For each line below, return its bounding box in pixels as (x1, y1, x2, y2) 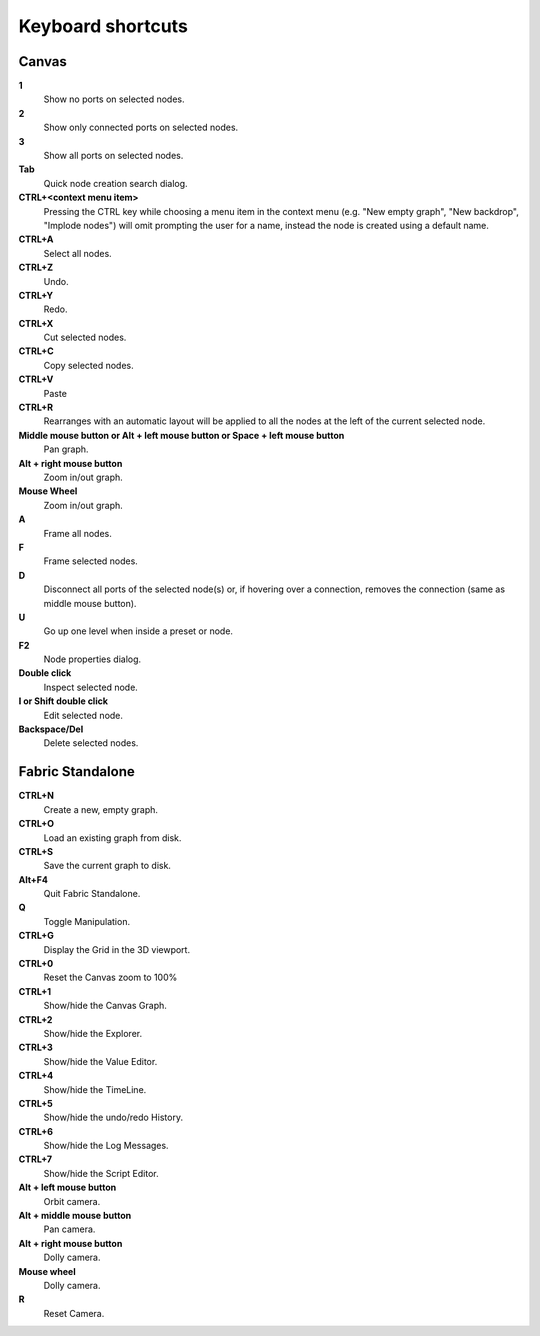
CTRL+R (18, 401, 54, 414)
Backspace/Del (18, 723, 84, 735)
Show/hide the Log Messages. (43, 1140, 169, 1152)
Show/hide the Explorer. (43, 1027, 143, 1039)
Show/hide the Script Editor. (43, 1167, 159, 1179)
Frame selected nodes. (43, 555, 139, 567)
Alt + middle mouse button (18, 1210, 132, 1222)
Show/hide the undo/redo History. (43, 1111, 184, 1124)
